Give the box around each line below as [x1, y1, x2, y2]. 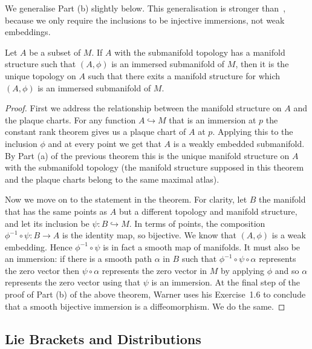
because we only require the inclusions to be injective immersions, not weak [5, 13, 285, 26]
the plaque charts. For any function [5, 113, 136, 126]
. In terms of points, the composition [129, 217, 265, 229]
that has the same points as [5, 204, 108, 217]
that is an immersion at [169, 113, 256, 126]
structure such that [5, 57, 76, 70]
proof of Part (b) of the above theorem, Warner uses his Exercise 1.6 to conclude [5, 288, 306, 301]
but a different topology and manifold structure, [119, 204, 297, 217]
